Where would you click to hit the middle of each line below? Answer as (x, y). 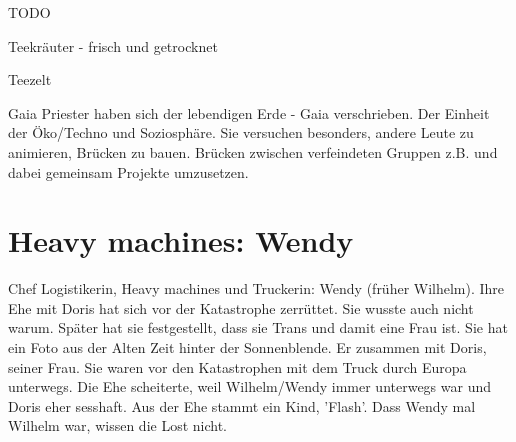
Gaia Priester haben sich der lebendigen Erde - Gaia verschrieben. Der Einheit (249, 112)
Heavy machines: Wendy (181, 240)
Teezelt (30, 79)
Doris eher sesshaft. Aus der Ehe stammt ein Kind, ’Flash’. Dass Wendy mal (242, 405)
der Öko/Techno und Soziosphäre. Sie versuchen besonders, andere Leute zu (241, 132)
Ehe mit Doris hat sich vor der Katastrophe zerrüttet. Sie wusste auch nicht (241, 307)
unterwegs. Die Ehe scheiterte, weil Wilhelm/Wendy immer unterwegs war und (249, 386)
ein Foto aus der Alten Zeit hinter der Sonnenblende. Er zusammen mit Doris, (247, 347)
